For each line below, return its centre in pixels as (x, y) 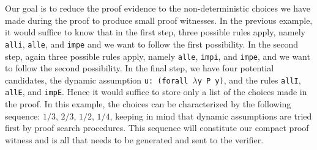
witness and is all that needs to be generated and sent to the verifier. (134, 139)
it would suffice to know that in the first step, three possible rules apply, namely (155, 32)
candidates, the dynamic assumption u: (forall (97, 80)
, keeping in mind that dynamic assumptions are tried (211, 116)
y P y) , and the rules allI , (249, 80)
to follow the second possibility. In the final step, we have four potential (140, 68)
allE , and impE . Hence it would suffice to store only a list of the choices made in (156, 92)
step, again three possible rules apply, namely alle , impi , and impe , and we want (158, 56)
